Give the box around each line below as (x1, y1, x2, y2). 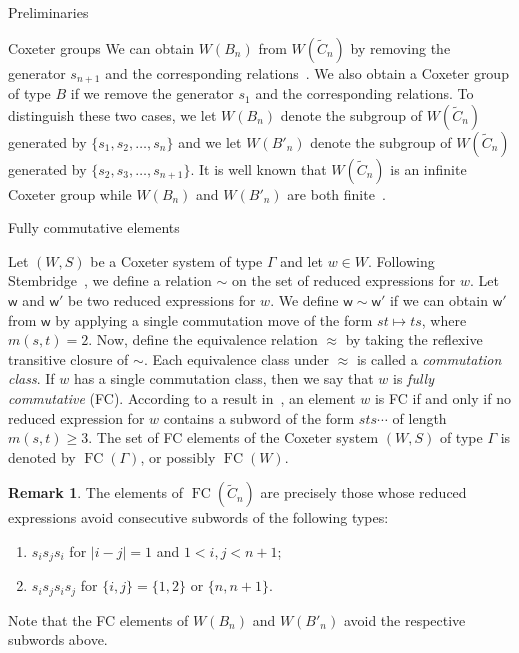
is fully (393, 368, 434, 389)
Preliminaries (8, 2, 89, 22)
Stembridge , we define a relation (8, 270, 212, 291)
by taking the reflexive (345, 329, 483, 350)
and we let (178, 131, 242, 152)
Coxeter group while (8, 183, 132, 204)
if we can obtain (389, 290, 488, 311)
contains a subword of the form (163, 407, 355, 428)
